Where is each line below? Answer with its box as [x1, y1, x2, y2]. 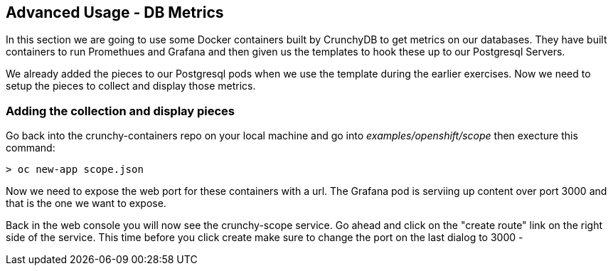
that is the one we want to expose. [6, 197, 166, 210]
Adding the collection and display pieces [6, 103, 235, 118]
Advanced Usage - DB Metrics [6, 4, 224, 21]
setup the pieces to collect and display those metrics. [6, 80, 256, 92]
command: [6, 142, 55, 154]
